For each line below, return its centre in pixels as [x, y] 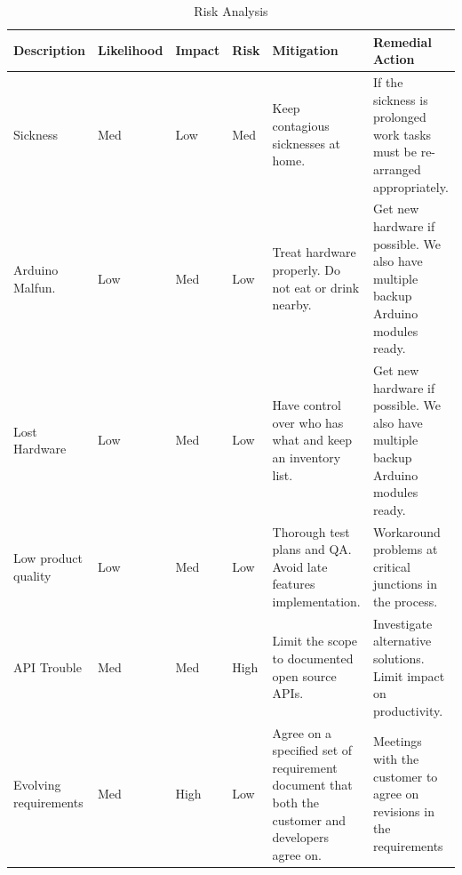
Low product [48, 558]
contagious [301, 126]
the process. [405, 601]
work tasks [402, 134]
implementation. [316, 601]
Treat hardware [314, 252]
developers [301, 837]
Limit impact [409, 675]
